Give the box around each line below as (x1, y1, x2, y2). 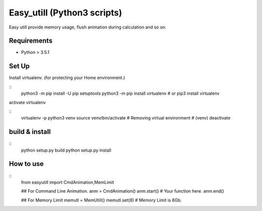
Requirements (9, 37, 53, 45)
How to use (9, 160, 44, 168)
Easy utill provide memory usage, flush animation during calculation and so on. (9, 24, 167, 30)
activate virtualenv (9, 99, 46, 105)
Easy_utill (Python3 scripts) (9, 7, 122, 18)
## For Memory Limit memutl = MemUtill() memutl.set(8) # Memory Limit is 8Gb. (21, 197, 182, 203)
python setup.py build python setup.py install (21, 147, 112, 153)
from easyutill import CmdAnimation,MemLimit (21, 179, 114, 185)
